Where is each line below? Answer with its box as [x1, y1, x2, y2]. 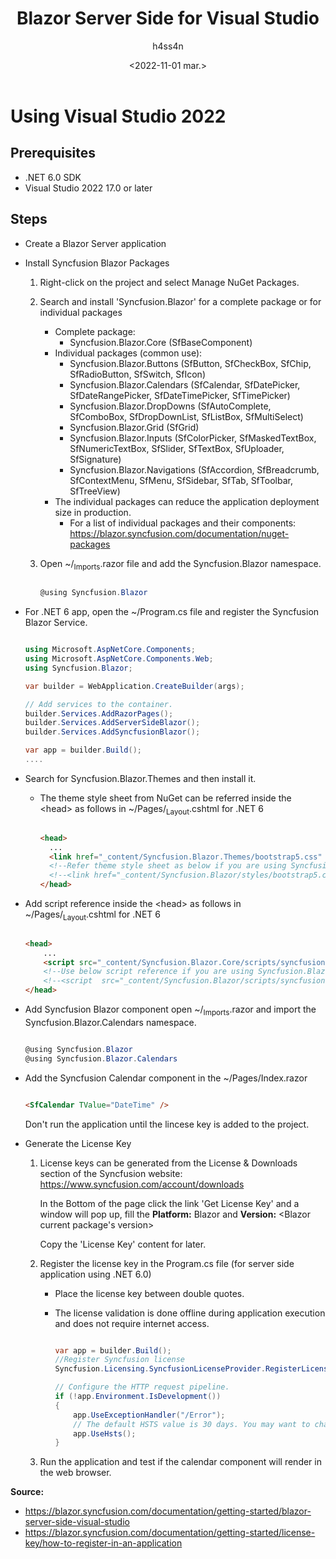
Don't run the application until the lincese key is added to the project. [24, 1118, 310, 1130]
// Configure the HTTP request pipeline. [54, 1382, 230, 1392]
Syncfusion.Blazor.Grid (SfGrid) [69, 421, 200, 433]
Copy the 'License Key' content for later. [39, 1238, 207, 1250]
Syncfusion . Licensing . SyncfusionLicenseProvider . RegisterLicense [54, 1364, 333, 1374]
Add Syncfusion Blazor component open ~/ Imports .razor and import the [24, 1003, 317, 1017]
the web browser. [39, 1467, 112, 1479]
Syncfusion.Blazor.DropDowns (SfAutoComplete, [69, 400, 272, 412]
